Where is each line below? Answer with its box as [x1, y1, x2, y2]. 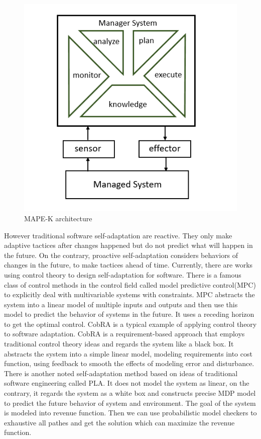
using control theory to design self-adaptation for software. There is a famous [4, 269, 241, 280]
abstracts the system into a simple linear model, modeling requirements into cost [4, 348, 252, 359]
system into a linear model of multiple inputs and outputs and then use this [4, 299, 238, 309]
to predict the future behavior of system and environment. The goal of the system [4, 397, 256, 408]
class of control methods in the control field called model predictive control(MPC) [4, 279, 256, 290]
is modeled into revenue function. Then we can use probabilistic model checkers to [4, 407, 257, 418]
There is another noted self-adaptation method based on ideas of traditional [4, 368, 238, 378]
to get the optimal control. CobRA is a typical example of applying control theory [4, 318, 257, 329]
